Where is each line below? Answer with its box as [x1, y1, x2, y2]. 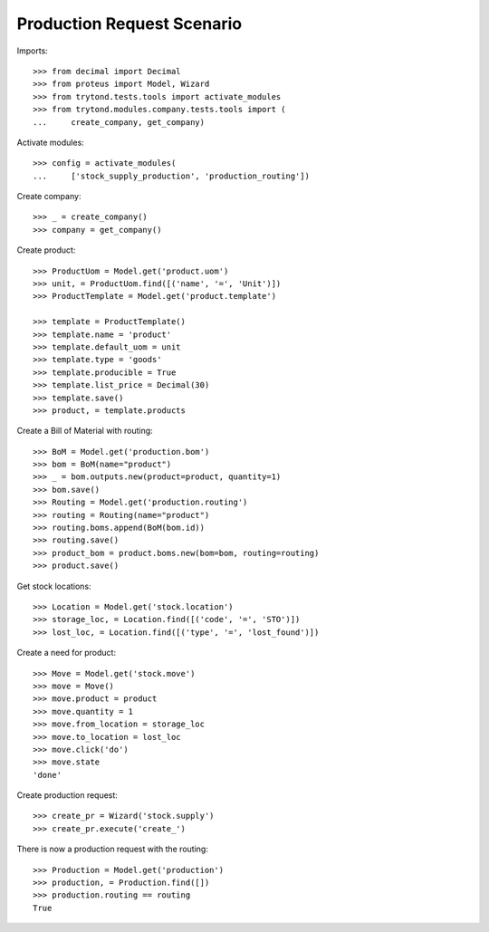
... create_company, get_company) [33, 117, 206, 127]
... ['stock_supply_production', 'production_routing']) [33, 170, 310, 181]
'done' [33, 770, 62, 780]
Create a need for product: [16, 648, 117, 658]
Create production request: [16, 790, 118, 801]
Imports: [16, 45, 49, 56]
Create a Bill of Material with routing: [16, 426, 153, 437]
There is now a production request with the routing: [16, 843, 208, 855]
